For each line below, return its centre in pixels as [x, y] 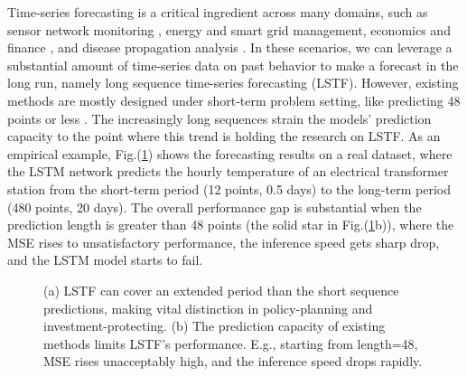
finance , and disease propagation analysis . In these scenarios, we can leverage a [230, 47]
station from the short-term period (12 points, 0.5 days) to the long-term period [229, 188]
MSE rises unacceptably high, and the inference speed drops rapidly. [233, 361]
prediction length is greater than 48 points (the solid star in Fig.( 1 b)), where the [231, 225]
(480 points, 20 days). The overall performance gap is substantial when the [215, 207]
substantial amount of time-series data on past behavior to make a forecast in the [233, 65]
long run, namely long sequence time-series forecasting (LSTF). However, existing [233, 83]
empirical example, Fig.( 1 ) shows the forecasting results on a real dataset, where [230, 153]
